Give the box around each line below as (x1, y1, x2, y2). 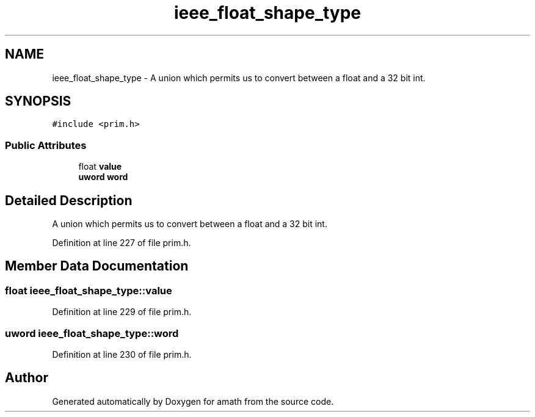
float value (78, 161, 122, 172)
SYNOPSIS (5, 93, 71, 109)
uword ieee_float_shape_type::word (5, 327, 179, 339)
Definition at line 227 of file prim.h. (52, 238, 191, 248)
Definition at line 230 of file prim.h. (52, 349, 192, 360)
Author (5, 370, 48, 386)
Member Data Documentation (5, 258, 189, 274)
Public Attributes (5, 139, 87, 151)
